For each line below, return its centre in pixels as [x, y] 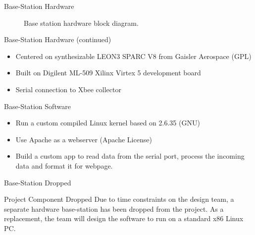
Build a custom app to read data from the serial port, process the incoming [130, 156]
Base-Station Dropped [38, 182]
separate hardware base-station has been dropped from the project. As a [114, 208]
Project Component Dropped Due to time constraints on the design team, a [119, 199]
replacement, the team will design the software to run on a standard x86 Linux [124, 218]
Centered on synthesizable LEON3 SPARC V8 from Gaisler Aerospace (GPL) [133, 56]
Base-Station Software [37, 106]
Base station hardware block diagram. [81, 23]
